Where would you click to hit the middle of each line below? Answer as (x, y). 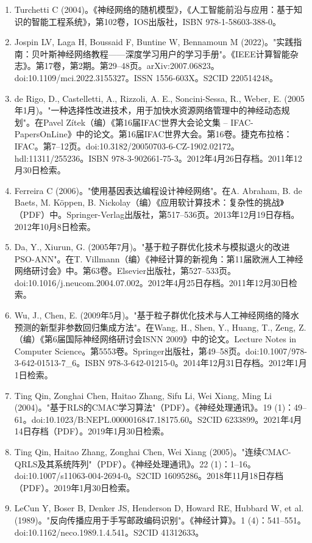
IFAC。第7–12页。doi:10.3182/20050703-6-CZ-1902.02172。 (127, 146)
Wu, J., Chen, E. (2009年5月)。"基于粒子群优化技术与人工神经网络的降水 (157, 315)
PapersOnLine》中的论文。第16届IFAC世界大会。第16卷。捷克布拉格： (153, 134)
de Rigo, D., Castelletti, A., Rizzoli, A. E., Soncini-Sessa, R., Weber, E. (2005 (159, 98)
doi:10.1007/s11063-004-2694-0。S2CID (88, 476)
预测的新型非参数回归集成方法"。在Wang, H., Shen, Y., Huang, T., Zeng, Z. (160, 327)
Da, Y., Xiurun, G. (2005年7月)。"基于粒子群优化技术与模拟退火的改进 (152, 247)
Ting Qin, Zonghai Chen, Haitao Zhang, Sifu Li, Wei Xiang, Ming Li (143, 395)
